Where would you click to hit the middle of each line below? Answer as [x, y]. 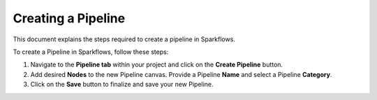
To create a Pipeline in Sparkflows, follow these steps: [91, 52]
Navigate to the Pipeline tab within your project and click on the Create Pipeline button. [156, 65]
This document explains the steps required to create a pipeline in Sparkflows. [124, 39]
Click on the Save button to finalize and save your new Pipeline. [122, 85]
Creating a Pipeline [69, 18]
